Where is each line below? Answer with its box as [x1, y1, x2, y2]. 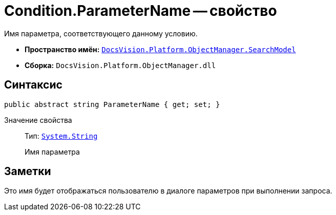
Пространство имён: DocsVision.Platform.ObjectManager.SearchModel [25, 45, 296, 54]
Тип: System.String [25, 131, 98, 140]
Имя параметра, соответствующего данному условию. [4, 29, 198, 38]
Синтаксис [4, 78, 62, 92]
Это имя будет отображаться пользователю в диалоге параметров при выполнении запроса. [4, 186, 332, 196]
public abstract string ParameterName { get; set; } [4, 100, 220, 109]
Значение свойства [4, 115, 72, 124]
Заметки [4, 165, 51, 178]
